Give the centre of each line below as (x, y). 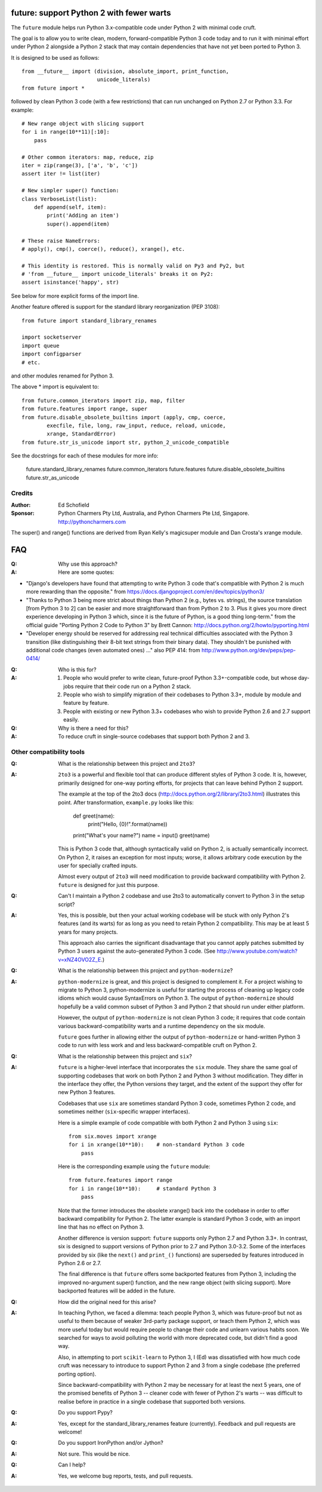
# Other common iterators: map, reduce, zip (88, 157)
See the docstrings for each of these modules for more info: (85, 456)
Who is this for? (77, 670)
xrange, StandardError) (81, 434)
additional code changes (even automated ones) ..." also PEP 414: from (113, 650)
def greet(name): (94, 816)
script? (66, 904)
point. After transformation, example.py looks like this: (126, 802)
